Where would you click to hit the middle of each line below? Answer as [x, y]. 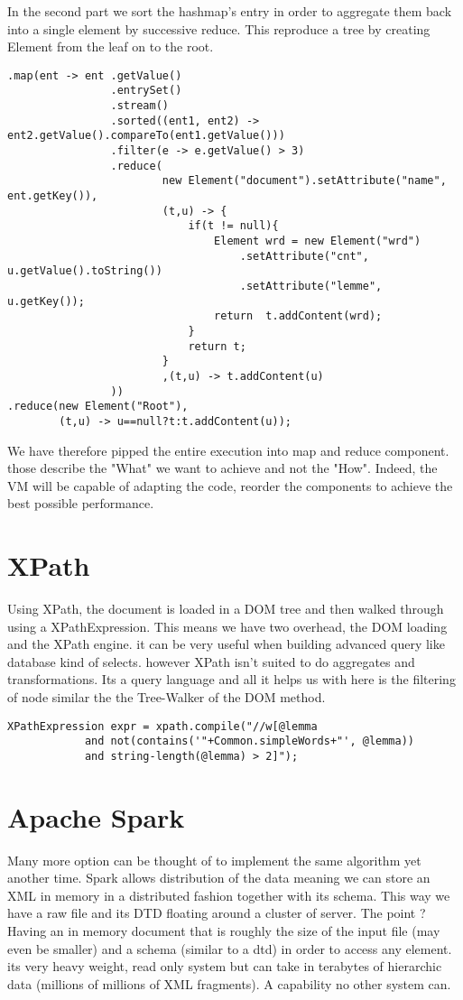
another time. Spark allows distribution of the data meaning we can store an [219, 878]
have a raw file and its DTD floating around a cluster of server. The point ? [217, 913]
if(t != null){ [233, 226]
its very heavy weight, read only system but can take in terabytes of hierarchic [225, 966]
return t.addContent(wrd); [298, 316]
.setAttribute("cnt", [304, 256]
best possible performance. [81, 503]
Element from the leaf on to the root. [111, 46]
